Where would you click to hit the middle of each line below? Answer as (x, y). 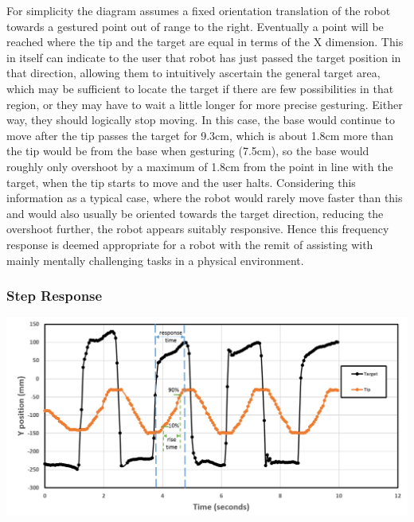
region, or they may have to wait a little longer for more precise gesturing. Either (205, 104)
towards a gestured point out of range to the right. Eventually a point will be (195, 26)
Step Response (55, 296)
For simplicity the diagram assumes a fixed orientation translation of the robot (199, 10)
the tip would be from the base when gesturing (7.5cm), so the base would (188, 151)
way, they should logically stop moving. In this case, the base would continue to (201, 120)
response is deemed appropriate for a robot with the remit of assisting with (190, 244)
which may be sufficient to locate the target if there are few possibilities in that (200, 88)
